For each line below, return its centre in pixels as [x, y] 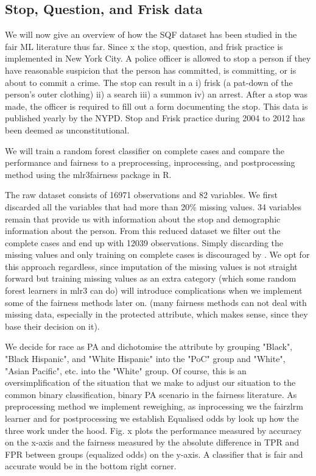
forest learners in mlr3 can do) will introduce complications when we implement [154, 290]
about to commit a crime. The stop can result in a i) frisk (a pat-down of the [149, 82]
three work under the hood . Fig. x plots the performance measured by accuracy [153, 430]
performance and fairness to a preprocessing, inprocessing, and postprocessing [150, 162]
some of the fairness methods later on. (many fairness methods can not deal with [156, 302]
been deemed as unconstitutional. [67, 130]
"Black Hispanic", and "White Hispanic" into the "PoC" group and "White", [145, 359]
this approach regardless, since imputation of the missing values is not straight [151, 266]
